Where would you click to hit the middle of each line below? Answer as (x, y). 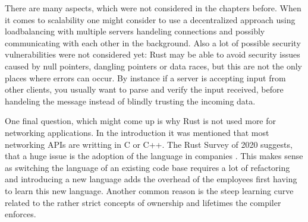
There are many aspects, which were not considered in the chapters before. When (153, 8)
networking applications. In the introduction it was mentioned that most (137, 132)
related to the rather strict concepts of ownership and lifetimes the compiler (143, 202)
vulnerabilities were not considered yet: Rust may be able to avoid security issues (153, 54)
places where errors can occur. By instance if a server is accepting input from (145, 77)
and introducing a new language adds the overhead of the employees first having (151, 179)
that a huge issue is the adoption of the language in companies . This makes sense (154, 156)
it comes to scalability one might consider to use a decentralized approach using (150, 19)
